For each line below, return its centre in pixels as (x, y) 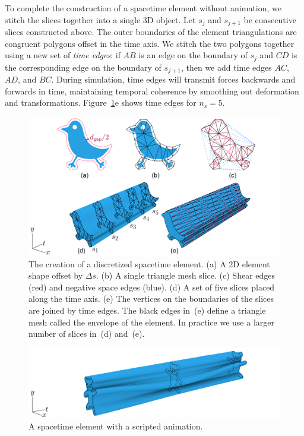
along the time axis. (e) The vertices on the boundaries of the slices (151, 298)
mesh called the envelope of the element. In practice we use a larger (151, 322)
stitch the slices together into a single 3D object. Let (100, 19)
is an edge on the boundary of (193, 55)
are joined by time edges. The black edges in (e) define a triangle (147, 310)
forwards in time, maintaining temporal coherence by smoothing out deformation (152, 91)
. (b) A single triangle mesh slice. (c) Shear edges (186, 275)
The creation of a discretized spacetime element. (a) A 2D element (149, 263)
